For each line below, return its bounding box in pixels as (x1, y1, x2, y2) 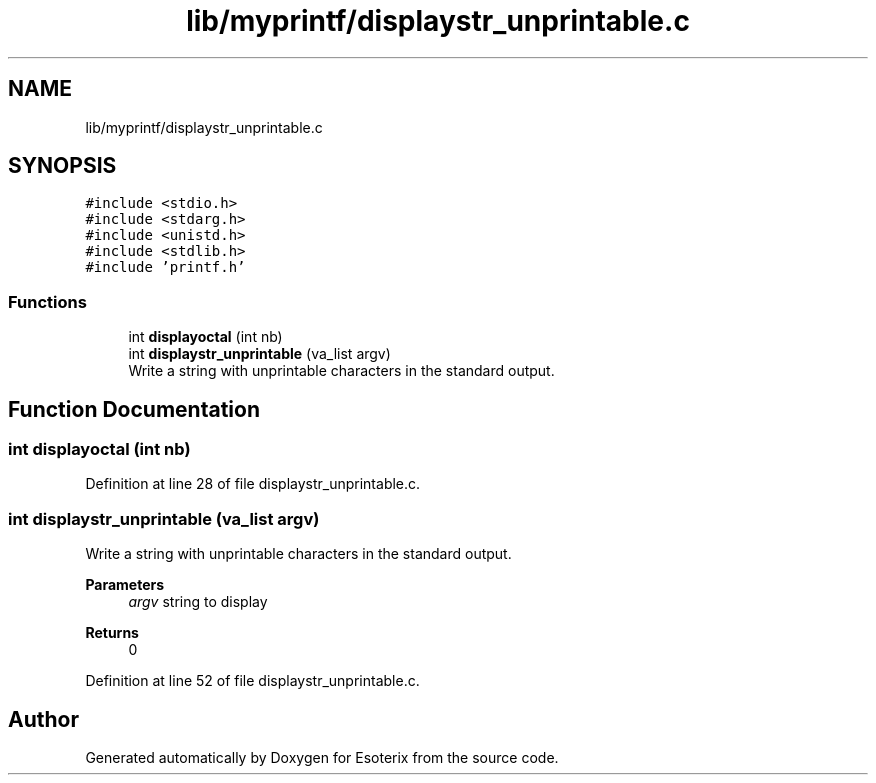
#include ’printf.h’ (85, 259, 246, 276)
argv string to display (128, 593, 268, 611)
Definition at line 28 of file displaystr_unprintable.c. (85, 475, 421, 493)
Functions (8, 291, 87, 312)
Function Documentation (8, 396, 260, 422)
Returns (85, 624, 139, 642)
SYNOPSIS (8, 153, 117, 179)
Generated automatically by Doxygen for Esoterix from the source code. (85, 749, 559, 766)
